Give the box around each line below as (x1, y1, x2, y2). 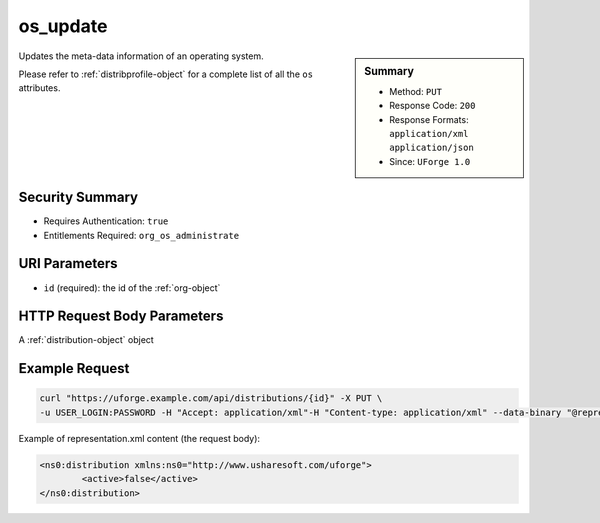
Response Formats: (389, 113, 469, 125)
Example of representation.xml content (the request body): (18, 432, 260, 444)
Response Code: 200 (389, 100, 476, 112)
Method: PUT (389, 85, 442, 97)
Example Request (18, 360, 130, 377)
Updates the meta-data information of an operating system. (18, 50, 264, 62)
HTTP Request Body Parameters (18, 308, 224, 325)
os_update (18, 15, 108, 37)
